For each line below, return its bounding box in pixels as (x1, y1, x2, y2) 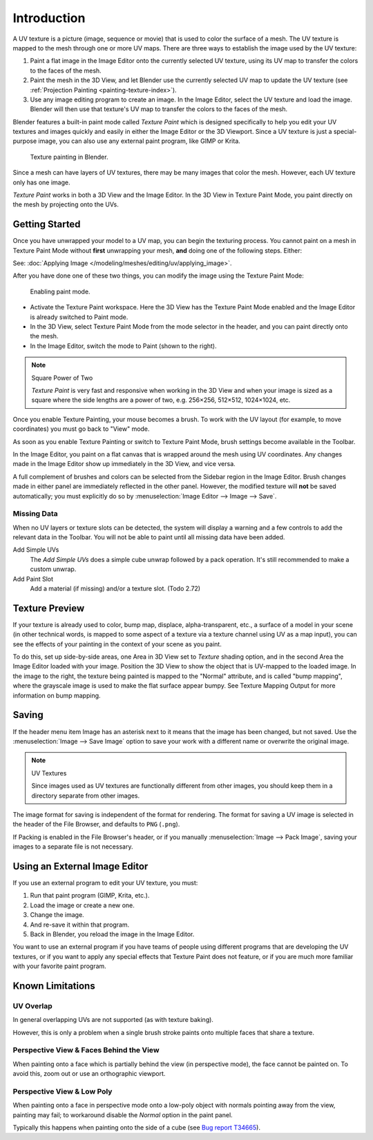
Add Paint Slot (12, 574, 54, 583)
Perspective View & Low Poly (12, 1086, 113, 1096)
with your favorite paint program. (12, 962, 106, 970)
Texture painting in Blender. (30, 153, 108, 161)
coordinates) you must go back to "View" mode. (12, 425, 150, 433)
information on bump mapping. (12, 691, 101, 699)
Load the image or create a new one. (30, 901, 135, 909)
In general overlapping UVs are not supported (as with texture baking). (12, 1016, 214, 1024)
